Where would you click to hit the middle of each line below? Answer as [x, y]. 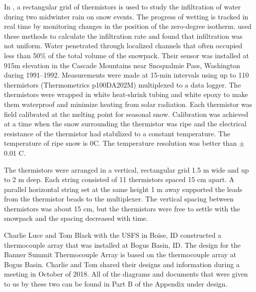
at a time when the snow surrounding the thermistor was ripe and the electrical [125, 124]
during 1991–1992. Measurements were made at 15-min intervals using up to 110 [127, 75]
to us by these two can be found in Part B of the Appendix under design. [116, 284]
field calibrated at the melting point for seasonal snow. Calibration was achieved [126, 114]
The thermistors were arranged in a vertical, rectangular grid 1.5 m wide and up [127, 169]
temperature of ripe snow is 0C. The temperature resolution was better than [121, 143]
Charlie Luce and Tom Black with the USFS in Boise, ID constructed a [113, 235]
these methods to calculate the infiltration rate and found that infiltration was [123, 36]
